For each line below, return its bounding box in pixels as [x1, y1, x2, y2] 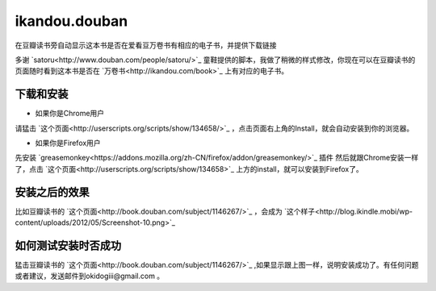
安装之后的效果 [15, 185, 90, 199]
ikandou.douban [15, 12, 128, 30]
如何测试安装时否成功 [15, 239, 121, 252]
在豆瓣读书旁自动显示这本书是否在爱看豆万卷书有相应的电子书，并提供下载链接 [15, 40, 277, 50]
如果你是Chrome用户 [35, 109, 105, 118]
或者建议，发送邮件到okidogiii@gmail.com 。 [15, 271, 165, 281]
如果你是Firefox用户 [35, 138, 101, 148]
